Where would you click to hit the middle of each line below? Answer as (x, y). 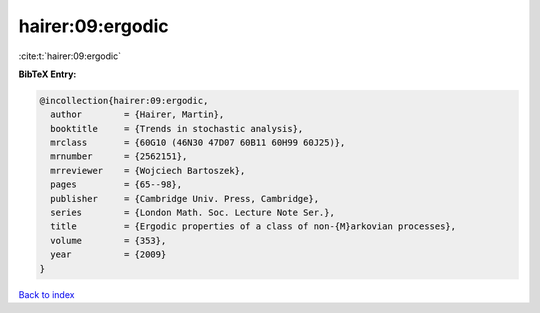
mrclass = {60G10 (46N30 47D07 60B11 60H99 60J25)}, (198, 143)
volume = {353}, (108, 240)
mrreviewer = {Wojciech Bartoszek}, (148, 170)
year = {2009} (108, 254)
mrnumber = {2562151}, (119, 156)
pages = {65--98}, (116, 184)
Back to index (46, 294)
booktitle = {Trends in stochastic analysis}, (177, 128)
